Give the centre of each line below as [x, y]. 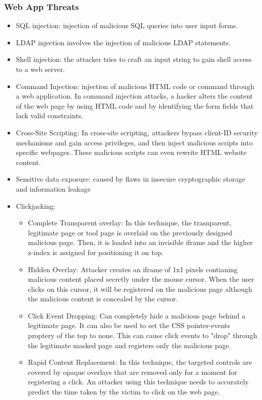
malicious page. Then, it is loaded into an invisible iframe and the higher [140, 242]
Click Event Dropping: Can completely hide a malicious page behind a [137, 315]
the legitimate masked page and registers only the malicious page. [129, 345]
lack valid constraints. [49, 115]
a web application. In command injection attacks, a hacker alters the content [134, 96]
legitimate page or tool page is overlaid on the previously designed [130, 232]
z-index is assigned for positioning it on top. [96, 252]
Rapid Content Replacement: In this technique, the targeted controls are [140, 362]
